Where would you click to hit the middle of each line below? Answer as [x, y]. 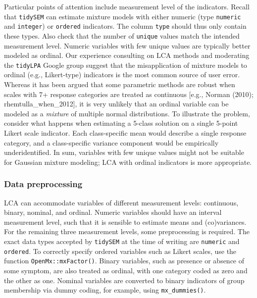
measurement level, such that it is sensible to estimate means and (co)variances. [125, 222]
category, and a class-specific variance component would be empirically [111, 142]
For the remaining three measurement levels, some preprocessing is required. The [127, 231]
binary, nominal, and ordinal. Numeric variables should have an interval [113, 212]
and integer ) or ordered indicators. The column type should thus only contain [125, 26]
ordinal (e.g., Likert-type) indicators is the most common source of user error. [122, 74]
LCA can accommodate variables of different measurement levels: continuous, [121, 202]
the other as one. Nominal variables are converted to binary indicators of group [124, 280]
